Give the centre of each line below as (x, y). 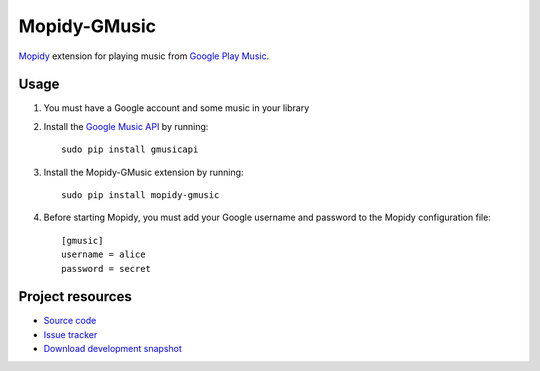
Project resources (75, 296)
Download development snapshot (112, 349)
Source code (70, 321)
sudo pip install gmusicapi (130, 149)
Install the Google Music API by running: (126, 126)
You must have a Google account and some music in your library (176, 108)
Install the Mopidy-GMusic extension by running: (143, 172)
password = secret (106, 268)
